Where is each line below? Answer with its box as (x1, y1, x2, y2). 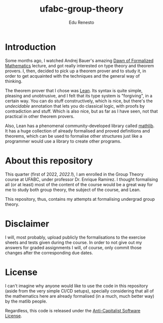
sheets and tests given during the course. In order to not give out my (5, 239, 142, 245)
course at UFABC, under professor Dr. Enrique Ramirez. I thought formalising (5, 176, 158, 182)
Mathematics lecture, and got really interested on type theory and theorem (5, 63, 154, 68)
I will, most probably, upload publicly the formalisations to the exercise (5, 234, 146, 240)
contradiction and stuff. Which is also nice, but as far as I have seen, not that (5, 108, 158, 114)
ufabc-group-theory (39, 3, 124, 15)
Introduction (5, 41, 56, 52)
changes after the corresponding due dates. (5, 250, 93, 256)
